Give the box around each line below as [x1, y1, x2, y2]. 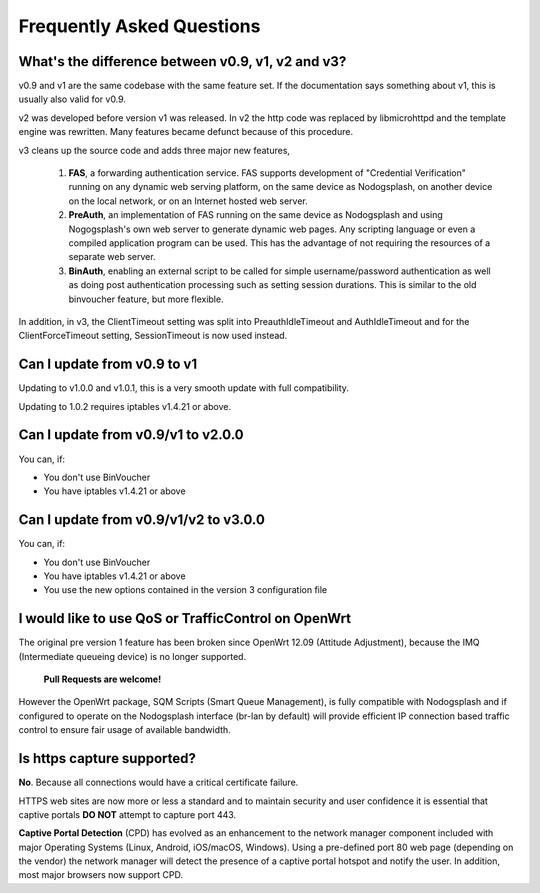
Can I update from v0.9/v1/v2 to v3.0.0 [18, 511, 265, 529]
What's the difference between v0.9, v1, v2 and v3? [18, 53, 347, 70]
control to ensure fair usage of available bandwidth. [18, 724, 232, 736]
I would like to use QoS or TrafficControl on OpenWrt [18, 610, 352, 627]
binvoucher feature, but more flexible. [68, 293, 224, 305]
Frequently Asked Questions [18, 15, 261, 37]
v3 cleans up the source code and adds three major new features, [18, 144, 290, 156]
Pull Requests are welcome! [43, 673, 162, 685]
